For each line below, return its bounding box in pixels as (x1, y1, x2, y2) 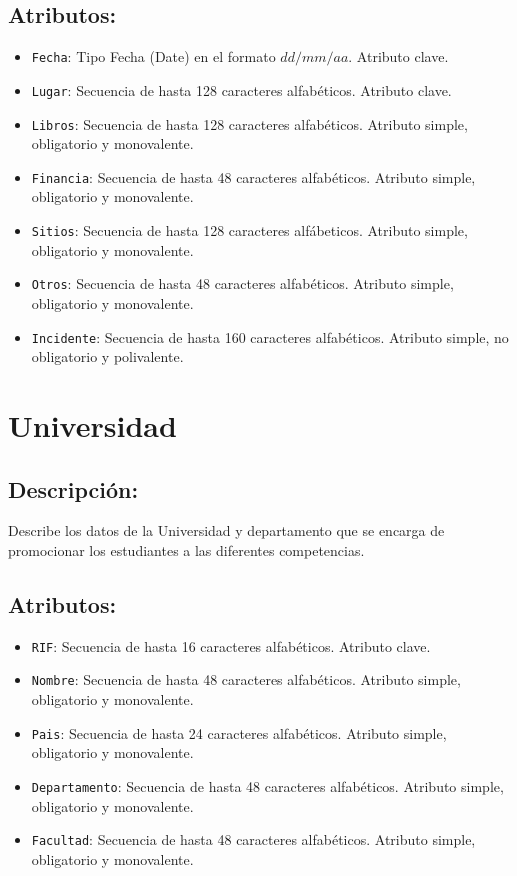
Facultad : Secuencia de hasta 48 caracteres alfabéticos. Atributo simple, (31, 829, 476, 850)
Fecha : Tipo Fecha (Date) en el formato (31, 46, 276, 67)
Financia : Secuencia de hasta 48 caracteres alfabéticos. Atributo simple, (31, 166, 476, 187)
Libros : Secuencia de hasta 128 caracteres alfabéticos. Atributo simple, (31, 113, 468, 134)
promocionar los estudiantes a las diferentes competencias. (8, 539, 365, 560)
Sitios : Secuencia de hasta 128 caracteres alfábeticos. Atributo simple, (31, 220, 468, 241)
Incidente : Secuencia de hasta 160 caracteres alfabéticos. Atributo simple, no (31, 326, 509, 347)
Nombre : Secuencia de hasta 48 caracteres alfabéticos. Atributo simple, (31, 669, 461, 690)
